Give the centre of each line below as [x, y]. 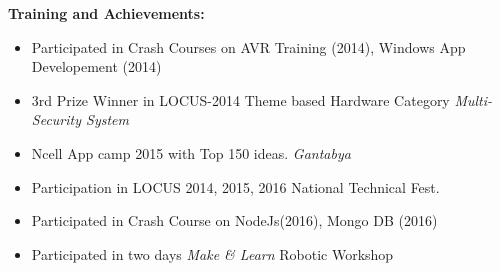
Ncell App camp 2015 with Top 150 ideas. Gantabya [191, 152]
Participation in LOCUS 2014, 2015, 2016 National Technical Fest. [235, 186]
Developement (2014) [96, 66]
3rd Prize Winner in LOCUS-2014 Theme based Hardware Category [240, 99]
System [107, 119]
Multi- [473, 99]
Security [56, 119]
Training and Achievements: [106, 13]
